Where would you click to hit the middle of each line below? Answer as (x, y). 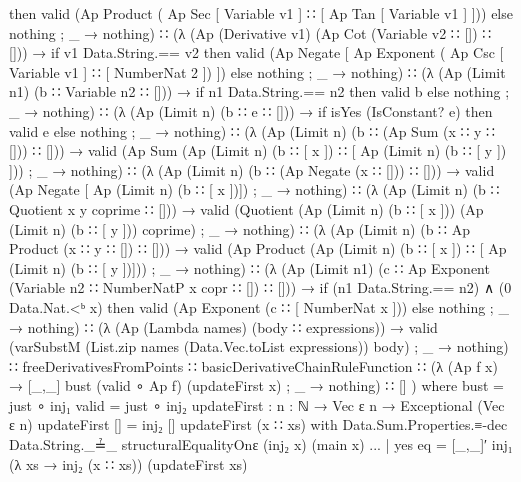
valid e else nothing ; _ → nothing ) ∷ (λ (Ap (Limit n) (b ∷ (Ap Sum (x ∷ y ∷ (252, 130)
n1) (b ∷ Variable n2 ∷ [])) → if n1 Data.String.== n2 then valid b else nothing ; (259, 91)
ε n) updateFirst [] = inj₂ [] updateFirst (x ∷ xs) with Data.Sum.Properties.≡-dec (258, 424)
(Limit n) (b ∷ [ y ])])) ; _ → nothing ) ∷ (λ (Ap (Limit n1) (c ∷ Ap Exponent (249, 267)
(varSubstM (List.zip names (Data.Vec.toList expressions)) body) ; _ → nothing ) (259, 346)
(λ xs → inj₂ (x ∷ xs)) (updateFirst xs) (128, 463)
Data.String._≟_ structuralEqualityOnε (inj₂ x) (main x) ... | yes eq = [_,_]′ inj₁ (261, 444)
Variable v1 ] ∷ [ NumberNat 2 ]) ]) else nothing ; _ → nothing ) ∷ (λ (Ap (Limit (257, 71)
